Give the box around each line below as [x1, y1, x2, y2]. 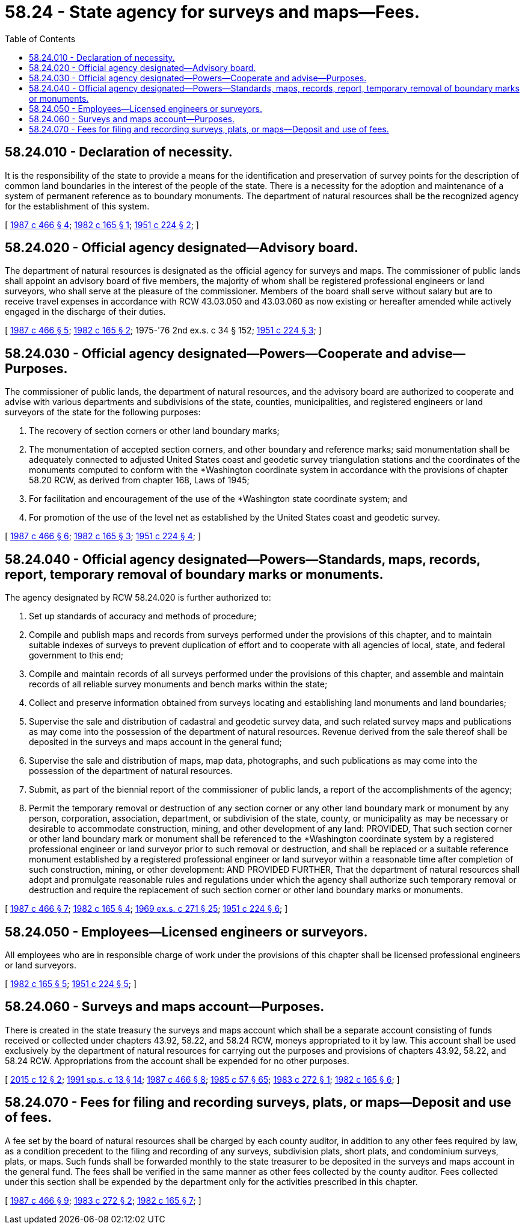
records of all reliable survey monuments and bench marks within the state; [29, 679, 328, 690]
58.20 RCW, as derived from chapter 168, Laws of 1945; [29, 475, 250, 486]
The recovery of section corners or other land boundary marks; [29, 426, 280, 436]
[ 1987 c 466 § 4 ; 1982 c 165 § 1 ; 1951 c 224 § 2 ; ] [5, 219, 199, 230]
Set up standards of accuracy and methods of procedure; [29, 611, 257, 622]
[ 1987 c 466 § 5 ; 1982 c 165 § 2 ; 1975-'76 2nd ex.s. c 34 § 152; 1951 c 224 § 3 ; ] [5, 325, 322, 336]
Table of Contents [5, 33, 76, 44]
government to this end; [29, 650, 124, 661]
